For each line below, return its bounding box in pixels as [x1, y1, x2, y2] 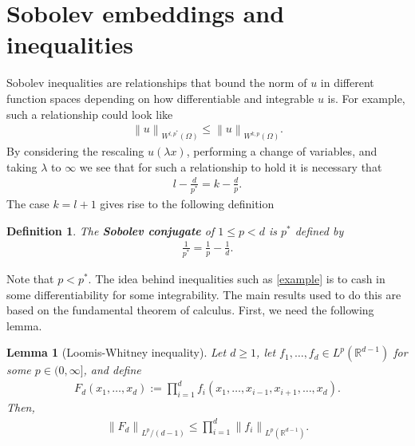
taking [6, 158, 38, 175]
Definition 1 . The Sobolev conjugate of [6, 222, 215, 239]
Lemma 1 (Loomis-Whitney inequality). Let [6, 344, 227, 361]
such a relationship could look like [6, 105, 173, 122]
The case [6, 195, 49, 212]
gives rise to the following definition [100, 195, 275, 212]
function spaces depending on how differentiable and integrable [6, 89, 314, 106]
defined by [294, 222, 344, 239]
